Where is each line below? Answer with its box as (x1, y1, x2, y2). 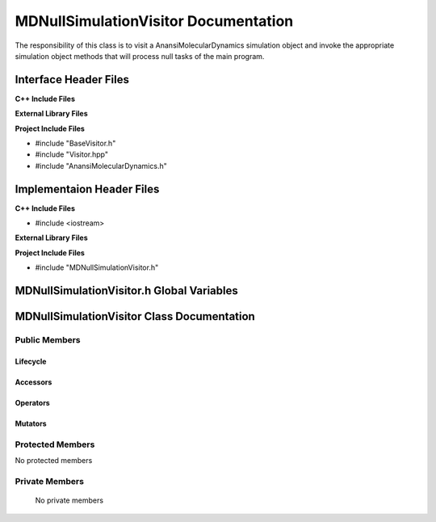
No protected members (15, 456, 93, 465)
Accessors (15, 377, 52, 387)
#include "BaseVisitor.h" (35, 138, 116, 149)
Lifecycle (15, 356, 47, 366)
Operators (15, 398, 50, 407)
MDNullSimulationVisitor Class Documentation (15, 309, 256, 323)
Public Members (15, 335, 81, 346)
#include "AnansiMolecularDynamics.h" (35, 161, 167, 170)
